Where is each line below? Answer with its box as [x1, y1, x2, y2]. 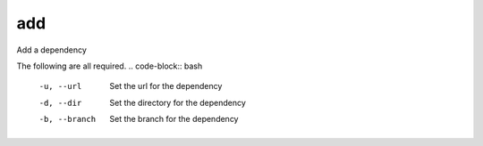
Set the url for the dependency [109, 81, 223, 92]
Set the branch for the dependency [109, 114, 239, 125]
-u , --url [38, 81, 82, 92]
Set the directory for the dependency [109, 97, 246, 108]
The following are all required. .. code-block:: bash [16, 61, 203, 71]
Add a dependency [16, 45, 87, 55]
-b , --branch [38, 114, 97, 125]
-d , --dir [38, 98, 82, 108]
